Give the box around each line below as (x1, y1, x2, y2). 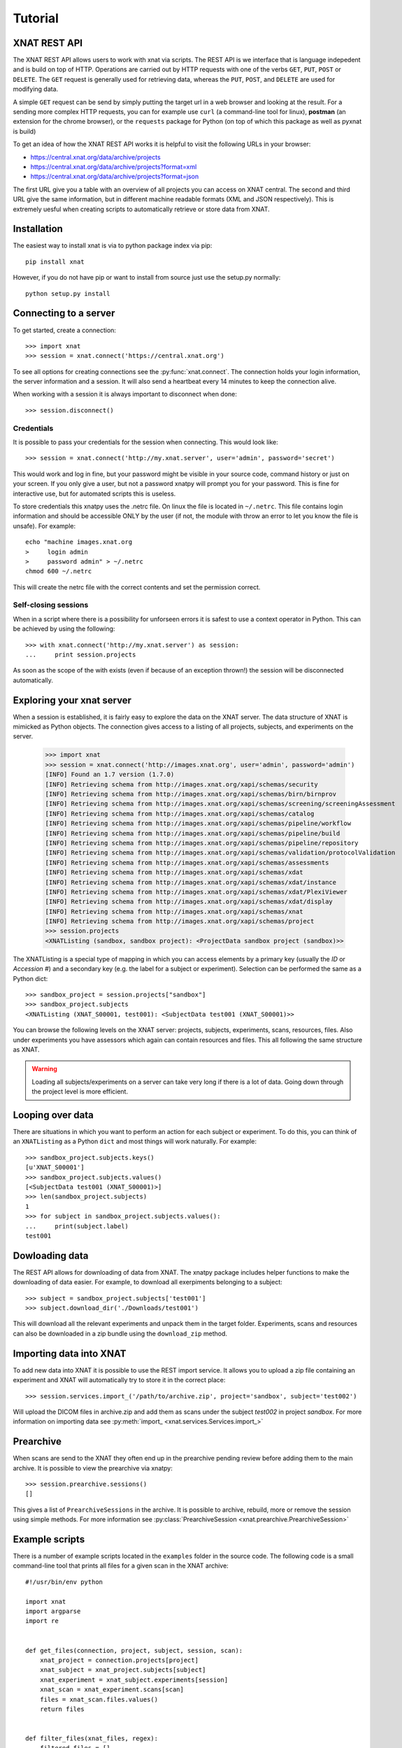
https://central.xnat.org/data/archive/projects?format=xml (30, 162, 197, 171)
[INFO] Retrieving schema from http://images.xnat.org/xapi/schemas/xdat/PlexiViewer (45, 888, 347, 896)
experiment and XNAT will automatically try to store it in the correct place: (13, 1376, 226, 1384)
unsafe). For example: (13, 522, 76, 530)
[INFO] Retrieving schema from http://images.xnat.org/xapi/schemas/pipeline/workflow (45, 819, 352, 828)
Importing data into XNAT (13, 1347, 127, 1359)
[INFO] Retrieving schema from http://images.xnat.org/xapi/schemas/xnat (45, 908, 303, 915)
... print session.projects (25, 651, 136, 659)
